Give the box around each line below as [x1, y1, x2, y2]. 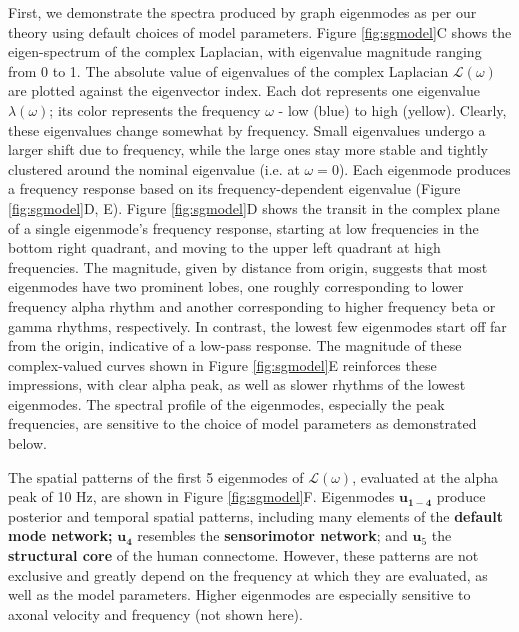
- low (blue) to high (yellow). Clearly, [278, 99, 507, 120]
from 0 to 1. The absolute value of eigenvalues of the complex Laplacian [8, 60, 449, 81]
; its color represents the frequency [49, 99, 261, 120]
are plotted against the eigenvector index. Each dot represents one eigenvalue [8, 80, 480, 101]
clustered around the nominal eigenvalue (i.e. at [8, 158, 300, 179]
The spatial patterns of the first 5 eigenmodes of [8, 466, 304, 487]
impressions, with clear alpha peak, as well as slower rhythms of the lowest [8, 374, 466, 395]
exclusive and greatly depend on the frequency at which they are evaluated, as [8, 564, 488, 585]
